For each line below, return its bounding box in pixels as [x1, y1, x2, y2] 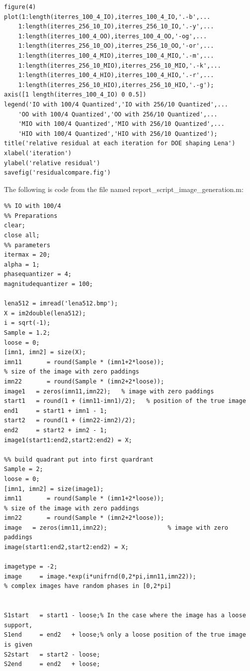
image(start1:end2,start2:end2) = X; [4, 544, 129, 551]
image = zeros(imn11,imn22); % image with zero [4, 524, 229, 531]
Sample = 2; [4, 466, 43, 473]
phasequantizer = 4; [4, 271, 72, 278]
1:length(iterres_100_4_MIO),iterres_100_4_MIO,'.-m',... [18, 52, 214, 59]
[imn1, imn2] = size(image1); [4, 485, 104, 492]
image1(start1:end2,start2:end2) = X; [4, 436, 132, 444]
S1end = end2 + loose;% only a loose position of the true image [4, 631, 246, 639]
